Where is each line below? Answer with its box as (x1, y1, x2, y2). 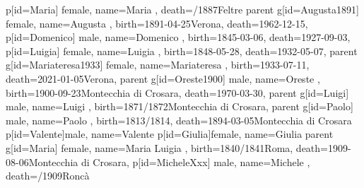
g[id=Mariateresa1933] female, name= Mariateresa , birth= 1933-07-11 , (6, 57, 310, 72)
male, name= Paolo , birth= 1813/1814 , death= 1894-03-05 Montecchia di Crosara (6, 112, 352, 127)
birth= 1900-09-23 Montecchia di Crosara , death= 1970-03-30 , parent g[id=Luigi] (6, 85, 349, 100)
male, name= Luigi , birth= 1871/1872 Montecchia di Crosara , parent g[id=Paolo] (6, 99, 353, 114)
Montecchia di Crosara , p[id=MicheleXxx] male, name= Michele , (28, 154, 310, 169)
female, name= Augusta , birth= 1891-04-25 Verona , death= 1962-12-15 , (6, 16, 308, 30)
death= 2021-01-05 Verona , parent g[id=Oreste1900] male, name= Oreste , (6, 71, 320, 86)
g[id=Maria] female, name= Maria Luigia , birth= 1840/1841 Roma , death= (6, 140, 328, 155)
